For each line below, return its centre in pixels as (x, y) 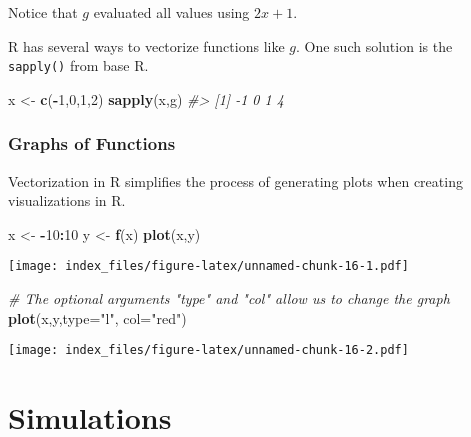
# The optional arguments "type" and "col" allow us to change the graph (229, 298)
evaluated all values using (171, 12)
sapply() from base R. (78, 65)
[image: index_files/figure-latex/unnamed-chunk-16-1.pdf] (208, 266)
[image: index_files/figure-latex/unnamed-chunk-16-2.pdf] (208, 350)
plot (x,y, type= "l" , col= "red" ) (97, 317)
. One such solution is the (374, 45)
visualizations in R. (67, 200)
